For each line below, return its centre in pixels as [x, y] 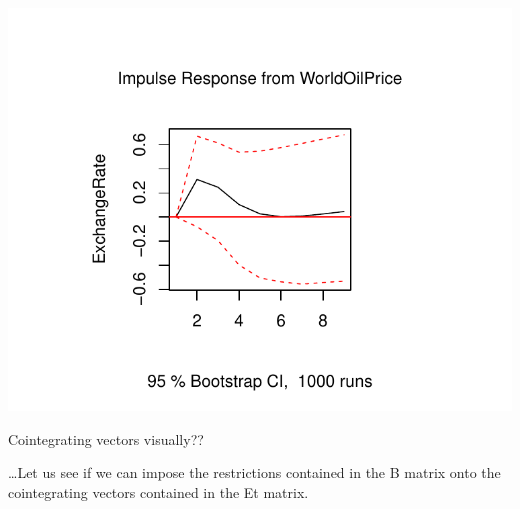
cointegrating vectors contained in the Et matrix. [158, 491]
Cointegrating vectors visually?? [106, 438]
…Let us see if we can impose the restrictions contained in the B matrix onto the [254, 472]
